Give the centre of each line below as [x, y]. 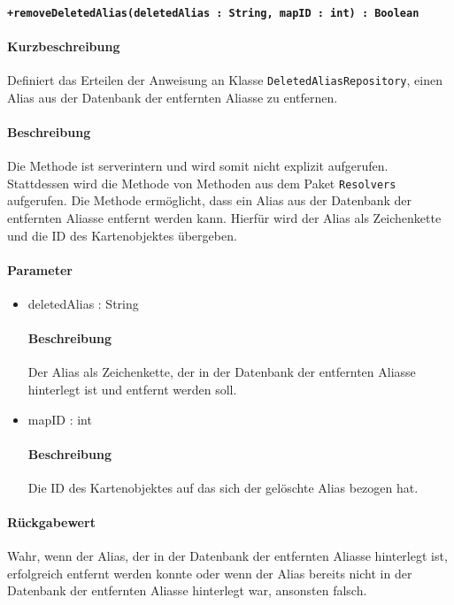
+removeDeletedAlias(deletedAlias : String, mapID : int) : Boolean [213, 13]
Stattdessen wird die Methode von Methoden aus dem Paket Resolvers [202, 183]
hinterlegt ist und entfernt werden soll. [132, 389]
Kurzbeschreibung [64, 46]
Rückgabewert [51, 522]
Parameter [40, 269]
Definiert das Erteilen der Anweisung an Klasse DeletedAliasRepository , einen [225, 80]
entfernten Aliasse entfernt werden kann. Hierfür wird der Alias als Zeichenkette [224, 217]
